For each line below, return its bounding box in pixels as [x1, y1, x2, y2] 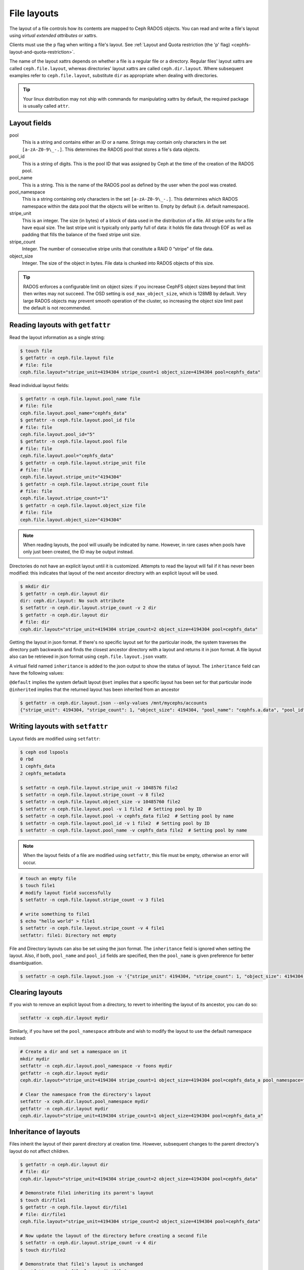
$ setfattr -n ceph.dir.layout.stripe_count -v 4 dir [20, 1240, 157, 1246]
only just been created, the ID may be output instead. [23, 549, 134, 555]
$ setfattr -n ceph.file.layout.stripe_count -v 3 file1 [20, 897, 165, 903]
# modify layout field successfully [20, 890, 111, 896]
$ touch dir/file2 [20, 1247, 66, 1253]
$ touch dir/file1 [20, 1197, 66, 1203]
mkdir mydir [20, 1056, 50, 1062]
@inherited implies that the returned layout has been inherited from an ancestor [9, 686, 180, 692]
